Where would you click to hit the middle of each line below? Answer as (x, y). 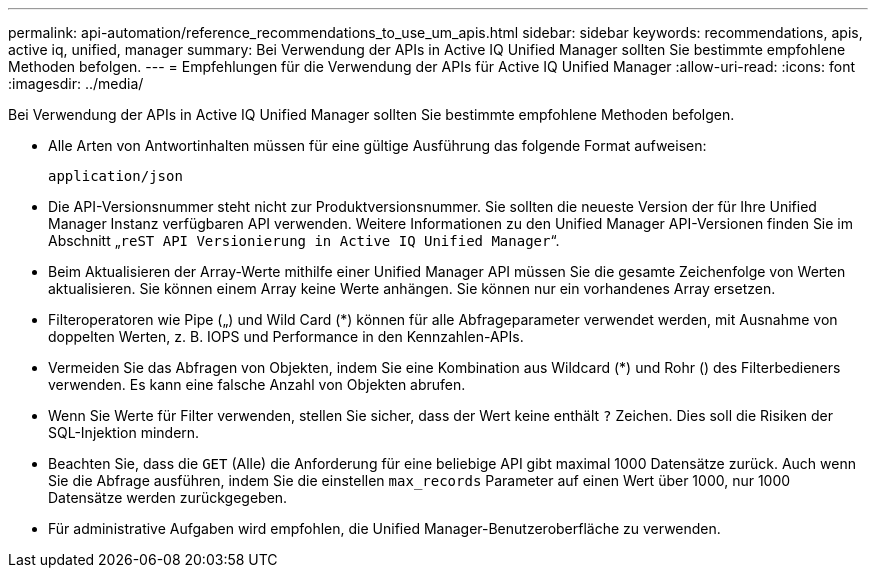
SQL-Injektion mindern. (124, 432)
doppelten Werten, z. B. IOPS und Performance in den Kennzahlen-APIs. (286, 336)
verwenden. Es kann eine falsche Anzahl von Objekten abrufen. (257, 384)
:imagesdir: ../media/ (76, 83)
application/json (115, 176)
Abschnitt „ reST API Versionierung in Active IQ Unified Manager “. (304, 240)
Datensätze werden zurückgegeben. (168, 497)
